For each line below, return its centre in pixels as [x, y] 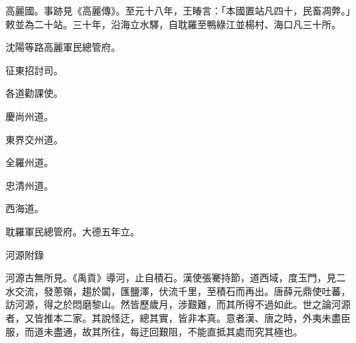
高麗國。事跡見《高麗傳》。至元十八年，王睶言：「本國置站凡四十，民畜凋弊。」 [178, 10]
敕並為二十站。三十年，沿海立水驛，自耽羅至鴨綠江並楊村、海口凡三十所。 [173, 24]
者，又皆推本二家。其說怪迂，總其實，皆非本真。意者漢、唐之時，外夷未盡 [173, 317]
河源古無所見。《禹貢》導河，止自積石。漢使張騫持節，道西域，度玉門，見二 [176, 277]
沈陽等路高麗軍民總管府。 [63, 47]
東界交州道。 [34, 139]
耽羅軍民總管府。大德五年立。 [73, 231]
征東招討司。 [34, 70]
